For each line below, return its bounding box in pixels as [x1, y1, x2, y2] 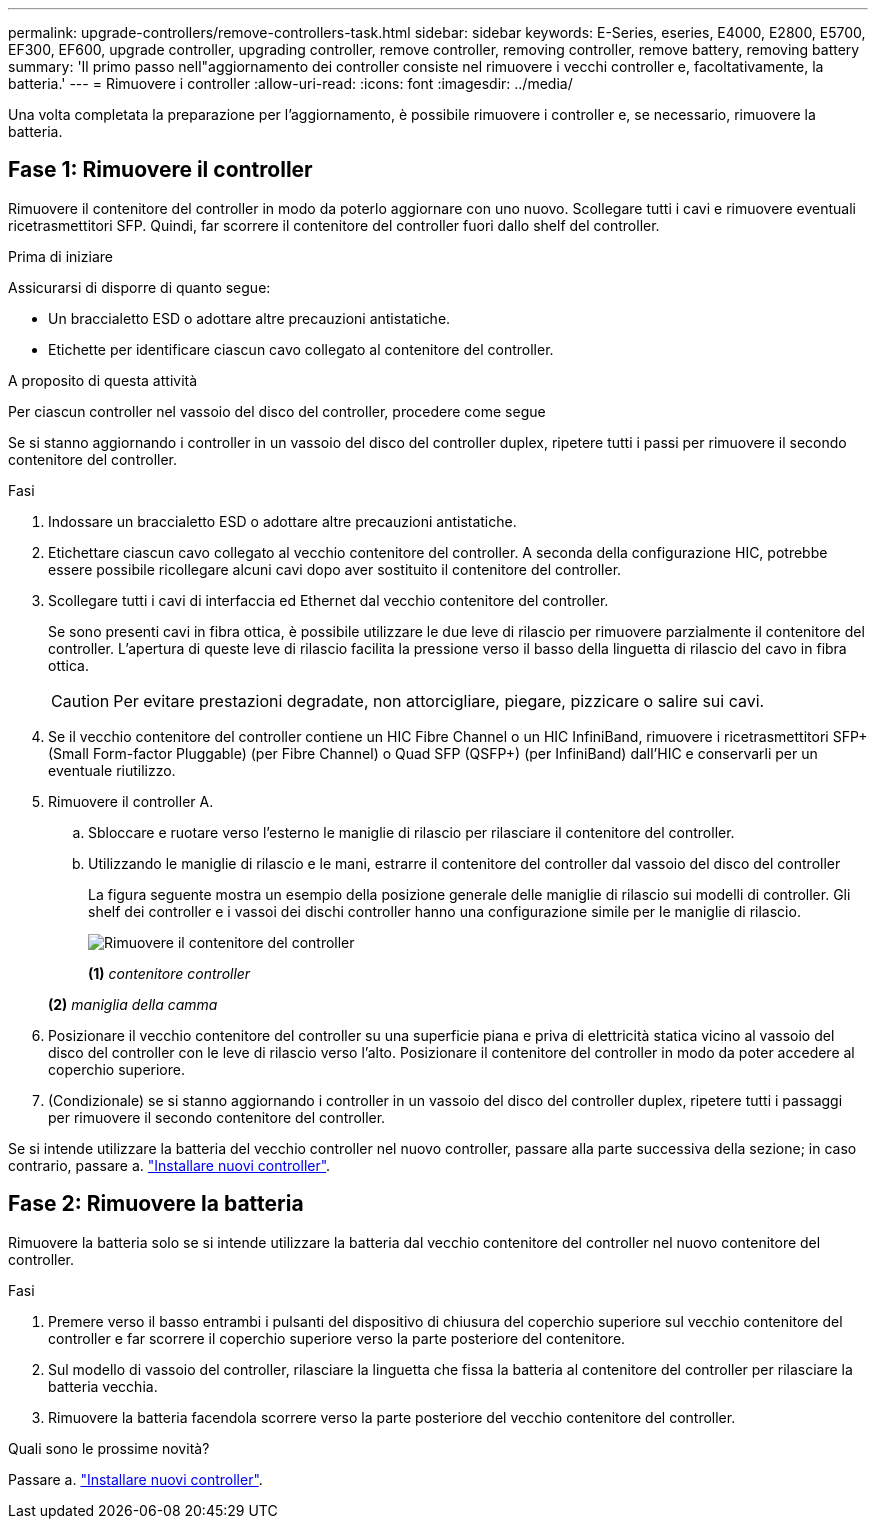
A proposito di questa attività [8, 371, 198, 389]
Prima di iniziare [8, 247, 113, 265]
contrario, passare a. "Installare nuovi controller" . [8, 1156, 331, 1174]
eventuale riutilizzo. [48, 761, 176, 779]
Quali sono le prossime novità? [8, 1439, 210, 1457]
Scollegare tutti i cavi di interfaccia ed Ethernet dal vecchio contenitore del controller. [48, 591, 609, 609]
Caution [51, 690, 110, 711]
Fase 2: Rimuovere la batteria [8, 1191, 304, 1217]
